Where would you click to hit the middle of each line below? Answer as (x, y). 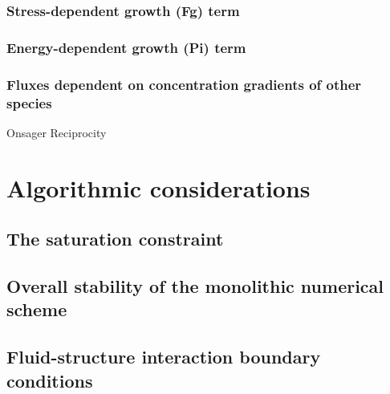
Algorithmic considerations (158, 187)
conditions (50, 380)
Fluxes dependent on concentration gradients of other (184, 84)
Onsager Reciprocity (57, 132)
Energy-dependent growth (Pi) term (126, 47)
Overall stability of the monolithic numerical (195, 285)
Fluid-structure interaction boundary (164, 357)
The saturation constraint (115, 239)
